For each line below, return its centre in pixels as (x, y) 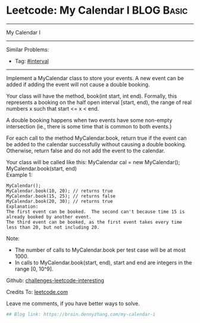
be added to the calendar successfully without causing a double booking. (96, 144)
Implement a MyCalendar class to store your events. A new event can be (95, 78)
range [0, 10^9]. (34, 269)
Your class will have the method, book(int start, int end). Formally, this (92, 96)
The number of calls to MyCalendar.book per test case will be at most (100, 250)
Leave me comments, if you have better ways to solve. (73, 303)
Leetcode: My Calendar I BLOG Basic (97, 10)
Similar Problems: (28, 49)
